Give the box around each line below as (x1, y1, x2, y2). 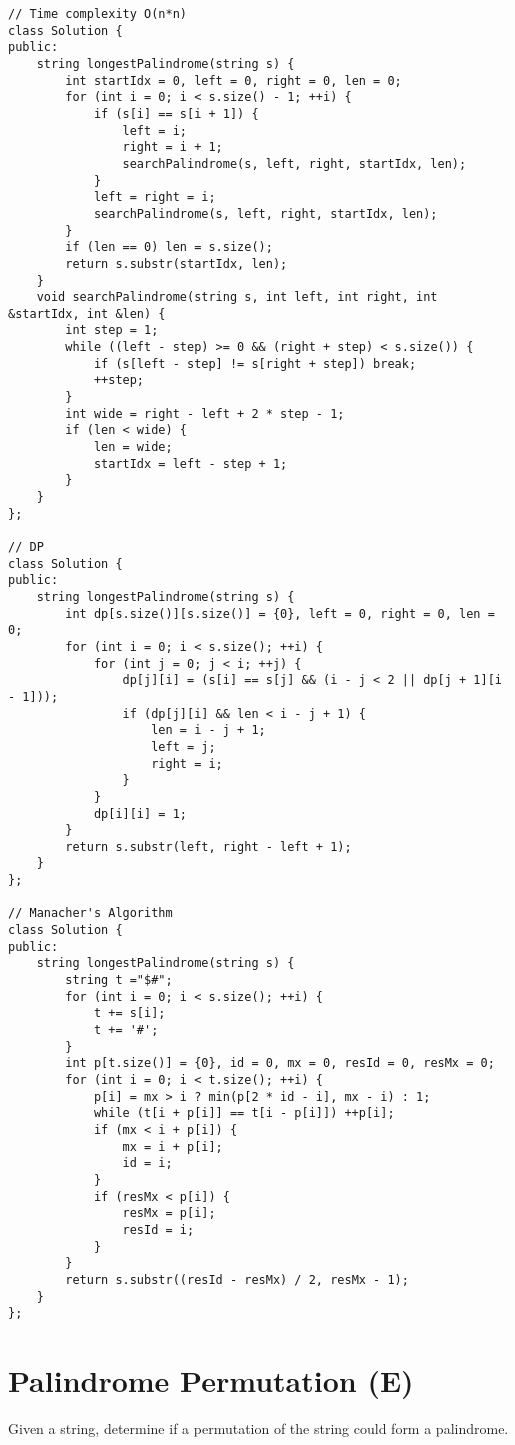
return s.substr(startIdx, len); (65, 256, 288, 271)
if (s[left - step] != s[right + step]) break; (93, 356, 417, 371)
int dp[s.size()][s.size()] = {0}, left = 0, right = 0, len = (65, 606, 495, 621)
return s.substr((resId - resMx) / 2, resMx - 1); (65, 1272, 409, 1287)
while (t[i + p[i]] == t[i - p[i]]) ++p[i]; (93, 1106, 395, 1121)
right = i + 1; (122, 140, 223, 155)
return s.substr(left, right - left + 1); (65, 839, 352, 854)
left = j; (151, 739, 216, 754)
